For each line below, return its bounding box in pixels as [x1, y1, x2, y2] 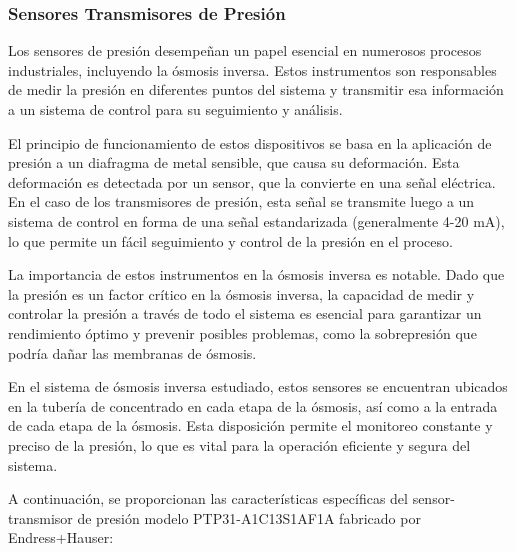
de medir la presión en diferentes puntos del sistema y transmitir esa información [8, 79, 504, 100]
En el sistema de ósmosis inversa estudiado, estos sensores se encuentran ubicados [8, 376, 508, 397]
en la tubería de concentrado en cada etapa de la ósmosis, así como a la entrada [8, 395, 498, 416]
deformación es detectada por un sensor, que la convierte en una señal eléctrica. [8, 171, 496, 192]
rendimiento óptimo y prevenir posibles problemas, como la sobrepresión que [8, 322, 477, 343]
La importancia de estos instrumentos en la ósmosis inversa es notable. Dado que [8, 264, 505, 285]
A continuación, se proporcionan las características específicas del [8, 488, 408, 509]
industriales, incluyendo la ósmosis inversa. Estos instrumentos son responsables [8, 59, 497, 80]
